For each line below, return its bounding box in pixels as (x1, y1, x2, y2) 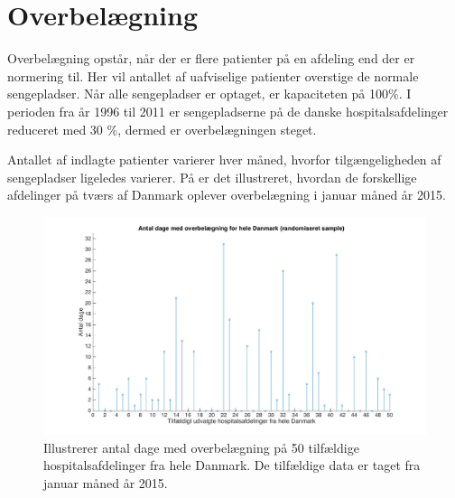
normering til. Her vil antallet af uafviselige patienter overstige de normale (7, 66, 419, 85)
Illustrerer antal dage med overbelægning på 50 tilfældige (43, 437, 359, 456)
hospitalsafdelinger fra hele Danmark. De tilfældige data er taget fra (43, 456, 421, 475)
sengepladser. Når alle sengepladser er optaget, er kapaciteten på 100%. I (7, 84, 412, 103)
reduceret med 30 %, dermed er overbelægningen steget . (7, 119, 317, 138)
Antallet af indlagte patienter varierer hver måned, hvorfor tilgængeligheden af (7, 150, 441, 169)
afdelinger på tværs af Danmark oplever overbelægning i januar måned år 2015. (7, 185, 446, 204)
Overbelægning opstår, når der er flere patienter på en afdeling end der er (7, 49, 415, 68)
